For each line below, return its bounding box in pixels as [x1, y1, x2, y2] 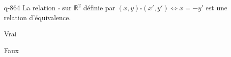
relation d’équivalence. [4, 12, 71, 22]
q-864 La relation [4, 2, 56, 12]
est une [205, 2, 228, 12]
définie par [83, 2, 115, 12]
